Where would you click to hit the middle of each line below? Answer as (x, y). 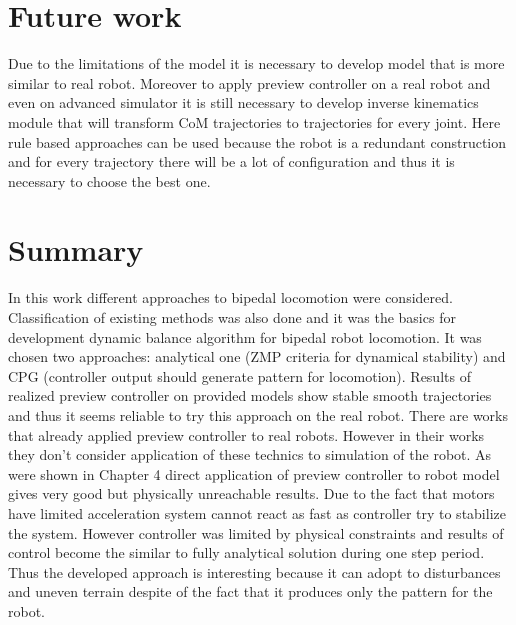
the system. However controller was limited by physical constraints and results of (256, 532)
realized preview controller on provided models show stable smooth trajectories (250, 395)
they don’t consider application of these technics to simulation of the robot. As (250, 454)
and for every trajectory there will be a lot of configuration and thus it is (231, 161)
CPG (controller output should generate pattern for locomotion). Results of (239, 375)
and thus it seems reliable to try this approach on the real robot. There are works (258, 414)
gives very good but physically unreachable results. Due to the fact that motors (251, 493)
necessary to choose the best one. (109, 180)
